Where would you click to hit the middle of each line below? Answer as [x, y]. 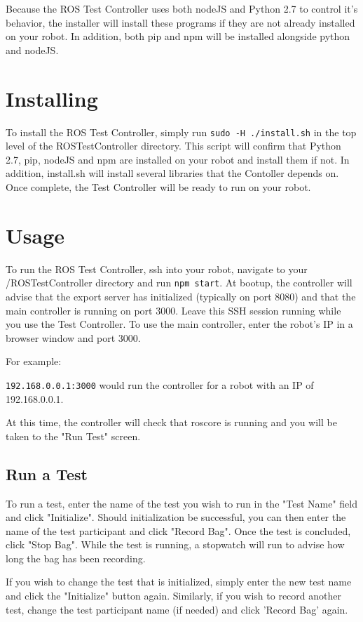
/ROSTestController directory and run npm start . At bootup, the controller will [179, 283]
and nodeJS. [32, 49]
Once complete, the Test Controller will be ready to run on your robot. [158, 186]
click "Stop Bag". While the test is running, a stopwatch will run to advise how [175, 544]
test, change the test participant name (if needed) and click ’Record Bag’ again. [177, 609]
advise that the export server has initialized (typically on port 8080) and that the [181, 296]
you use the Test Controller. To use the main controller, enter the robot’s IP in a [179, 324]
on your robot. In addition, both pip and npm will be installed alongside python [178, 36]
